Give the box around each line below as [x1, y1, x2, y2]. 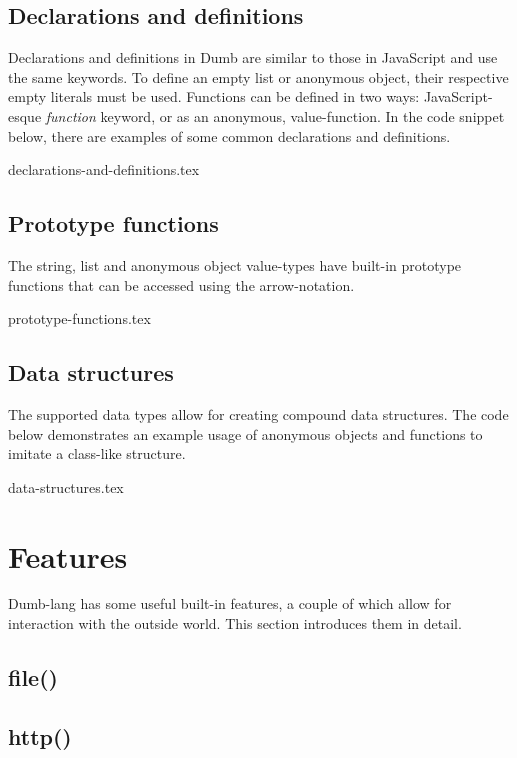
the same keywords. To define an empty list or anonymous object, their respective [8, 66, 509, 87]
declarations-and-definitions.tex [8, 159, 200, 180]
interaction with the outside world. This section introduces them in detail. [8, 613, 462, 634]
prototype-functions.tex [8, 308, 151, 329]
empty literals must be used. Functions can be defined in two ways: [8, 86, 420, 107]
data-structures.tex [8, 476, 124, 497]
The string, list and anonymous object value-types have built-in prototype [8, 254, 462, 275]
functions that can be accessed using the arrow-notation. [8, 274, 355, 295]
